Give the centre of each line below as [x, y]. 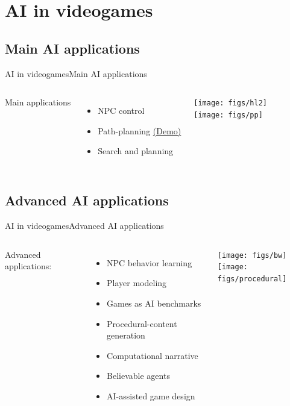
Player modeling [137, 283]
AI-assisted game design [151, 395]
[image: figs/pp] [228, 115]
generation [126, 335]
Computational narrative [153, 355]
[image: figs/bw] [252, 255]
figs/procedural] [252, 279]
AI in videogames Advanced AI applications [84, 226]
